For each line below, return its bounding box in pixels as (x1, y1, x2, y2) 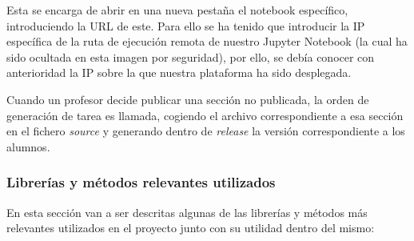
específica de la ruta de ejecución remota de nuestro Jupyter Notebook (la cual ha (6, 33, 408, 50)
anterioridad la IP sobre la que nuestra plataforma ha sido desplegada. (6, 64, 352, 81)
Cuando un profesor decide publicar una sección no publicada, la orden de (6, 90, 369, 107)
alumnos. (6, 138, 50, 155)
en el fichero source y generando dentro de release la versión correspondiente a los (6, 123, 405, 139)
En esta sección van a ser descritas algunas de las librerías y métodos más (6, 203, 368, 220)
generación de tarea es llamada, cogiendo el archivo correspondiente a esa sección (6, 106, 404, 123)
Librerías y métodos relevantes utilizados (6, 172, 276, 192)
